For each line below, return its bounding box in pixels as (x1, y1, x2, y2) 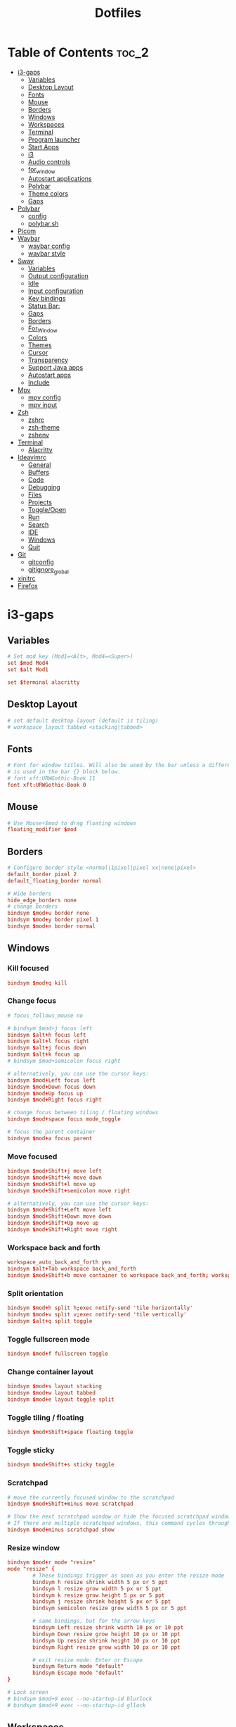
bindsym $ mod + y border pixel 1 (7, 916, 99, 923)
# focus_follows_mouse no (7, 1012, 83, 1019)
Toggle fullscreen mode (7, 1334, 90, 1344)
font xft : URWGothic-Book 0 (7, 781, 86, 788)
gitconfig (27, 558, 54, 566)
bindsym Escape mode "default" (32, 1669, 124, 1677)
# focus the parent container (7, 1128, 96, 1135)
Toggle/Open (27, 505, 67, 513)
